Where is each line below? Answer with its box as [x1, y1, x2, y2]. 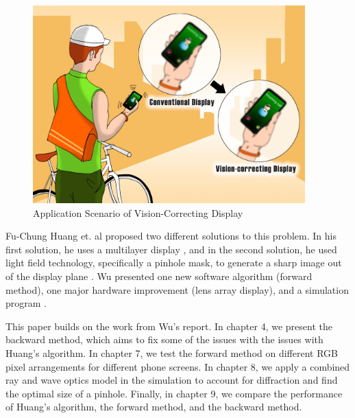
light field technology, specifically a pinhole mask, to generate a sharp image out [5, 255, 342, 270]
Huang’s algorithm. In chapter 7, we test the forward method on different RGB [5, 345, 338, 360]
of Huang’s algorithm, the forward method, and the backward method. [5, 399, 302, 414]
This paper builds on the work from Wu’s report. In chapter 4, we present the [5, 318, 332, 333]
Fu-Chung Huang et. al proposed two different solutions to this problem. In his [5, 229, 336, 243]
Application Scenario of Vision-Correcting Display [33, 205, 243, 220]
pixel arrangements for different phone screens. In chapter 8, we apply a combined [5, 359, 350, 373]
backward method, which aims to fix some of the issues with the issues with [5, 332, 323, 347]
